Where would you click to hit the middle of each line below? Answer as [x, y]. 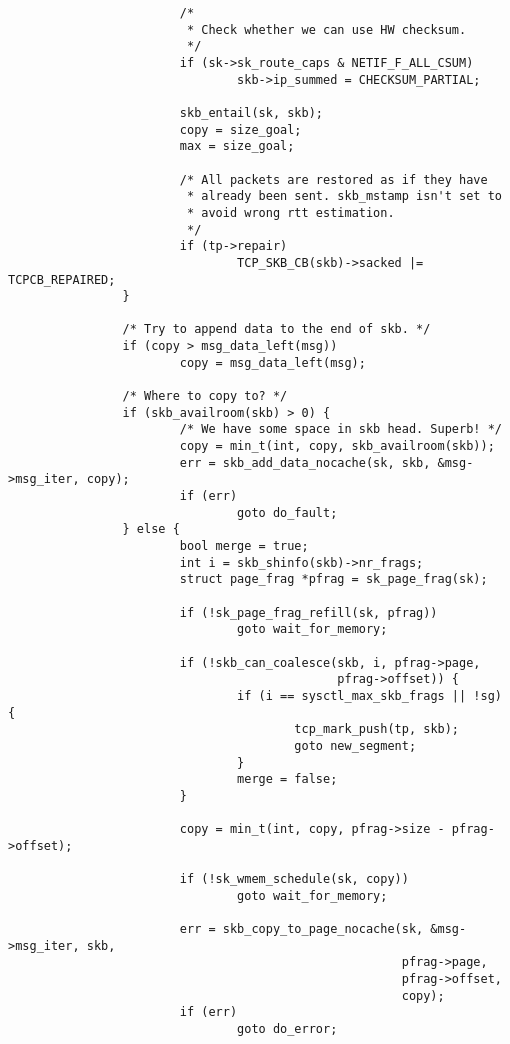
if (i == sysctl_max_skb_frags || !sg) [369, 695]
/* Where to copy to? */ [205, 396]
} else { [151, 529]
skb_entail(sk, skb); [251, 112]
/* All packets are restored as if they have [333, 179]
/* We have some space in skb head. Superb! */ [340, 429]
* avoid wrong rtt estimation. [290, 212]
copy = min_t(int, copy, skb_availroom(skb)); [337, 446]
